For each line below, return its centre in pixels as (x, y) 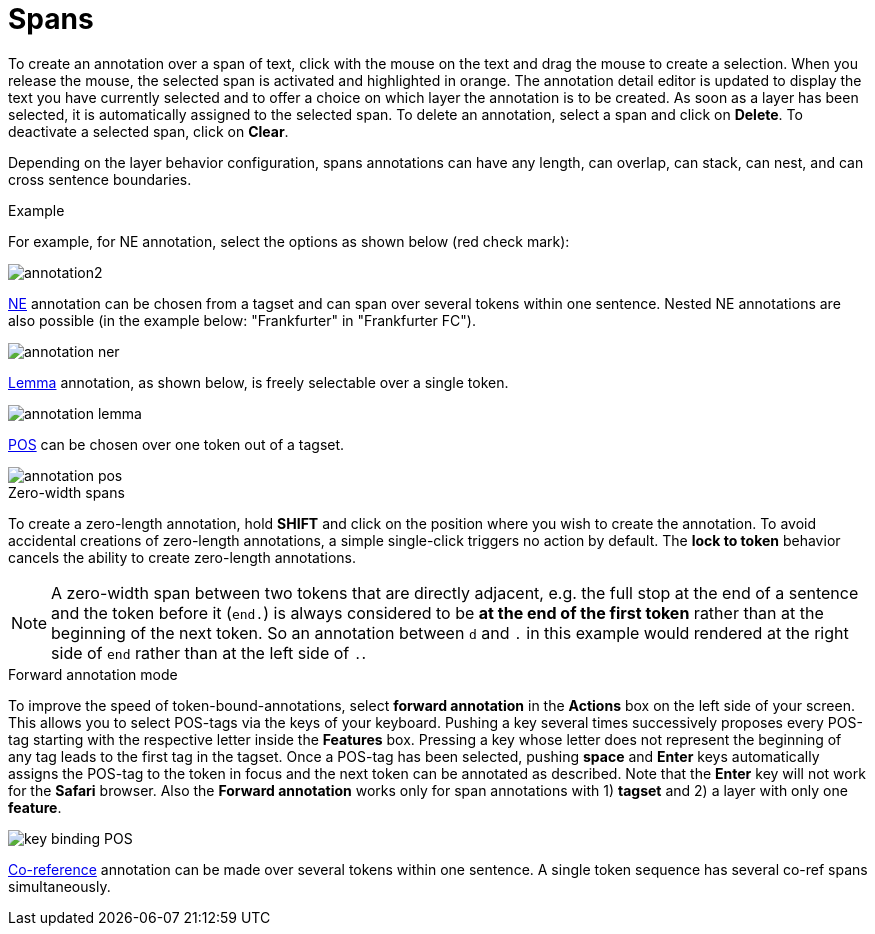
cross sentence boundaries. (100, 179)
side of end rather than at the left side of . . (209, 652)
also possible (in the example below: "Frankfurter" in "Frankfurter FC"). (242, 320)
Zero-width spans (66, 492)
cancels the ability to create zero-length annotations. (182, 557)
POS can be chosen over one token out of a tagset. (176, 444)
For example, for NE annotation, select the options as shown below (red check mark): (289, 241)
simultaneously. (59, 886)
